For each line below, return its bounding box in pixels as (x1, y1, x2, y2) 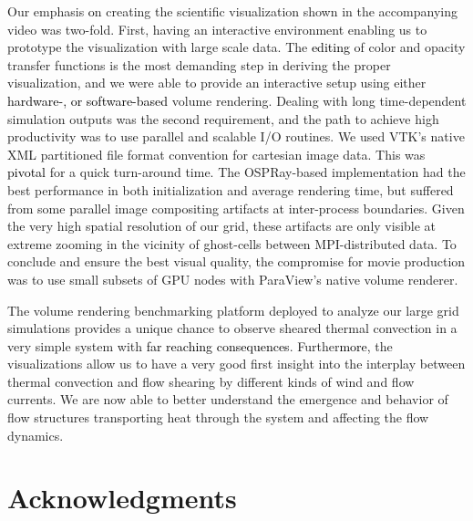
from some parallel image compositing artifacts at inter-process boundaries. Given (7, 198, 465, 217)
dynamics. (7, 425, 64, 444)
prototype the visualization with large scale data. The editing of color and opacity (7, 37, 466, 57)
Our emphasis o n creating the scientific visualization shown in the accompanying (7, 2, 458, 20)
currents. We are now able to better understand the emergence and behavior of (7, 390, 448, 409)
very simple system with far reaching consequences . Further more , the (7, 336, 393, 355)
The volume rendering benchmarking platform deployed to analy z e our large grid (7, 300, 459, 319)
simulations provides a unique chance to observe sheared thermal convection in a (7, 318, 458, 338)
